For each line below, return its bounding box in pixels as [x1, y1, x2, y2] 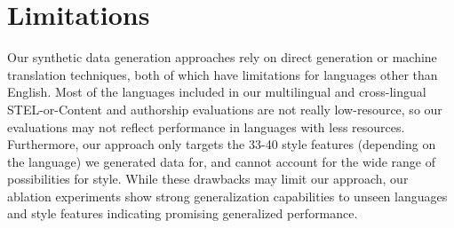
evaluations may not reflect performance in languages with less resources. [7, 117, 405, 136]
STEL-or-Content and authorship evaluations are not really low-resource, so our [7, 99, 442, 118]
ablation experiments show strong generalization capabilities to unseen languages [7, 186, 448, 205]
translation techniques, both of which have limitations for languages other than [7, 65, 438, 83]
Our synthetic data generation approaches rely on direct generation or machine [7, 48, 437, 67]
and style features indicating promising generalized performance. [7, 204, 358, 223]
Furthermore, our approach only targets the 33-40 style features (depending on [7, 135, 436, 153]
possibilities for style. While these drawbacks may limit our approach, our [7, 169, 409, 188]
